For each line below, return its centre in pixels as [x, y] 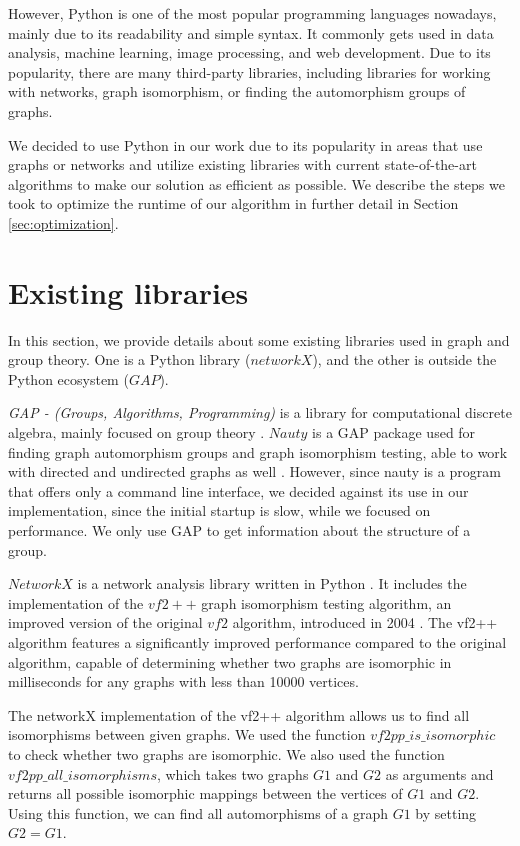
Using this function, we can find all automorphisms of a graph [198, 812]
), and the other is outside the [404, 359]
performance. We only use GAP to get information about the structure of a [239, 530]
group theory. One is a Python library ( [129, 359]
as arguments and [439, 773]
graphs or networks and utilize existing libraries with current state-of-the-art [242, 164]
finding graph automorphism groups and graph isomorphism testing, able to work [258, 451]
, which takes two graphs [232, 773]
